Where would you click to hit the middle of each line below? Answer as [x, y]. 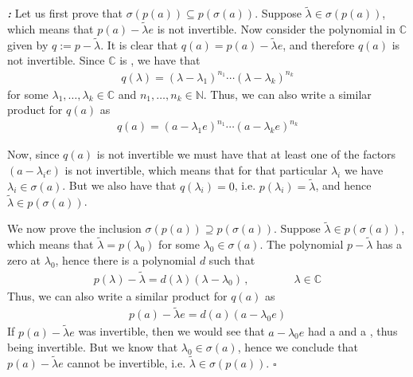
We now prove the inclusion [74, 228]
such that [232, 259]
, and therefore [319, 44]
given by [28, 44]
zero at [24, 259]
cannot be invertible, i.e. [127, 363]
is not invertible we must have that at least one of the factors [246, 154]
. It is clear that [139, 44]
